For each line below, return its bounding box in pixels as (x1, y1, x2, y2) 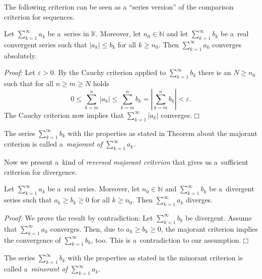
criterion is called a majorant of (4, 138, 103, 149)
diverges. (186, 194, 213, 205)
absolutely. (4, 50, 37, 60)
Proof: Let (4, 67, 35, 78)
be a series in (47, 28, 89, 39)
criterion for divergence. (4, 166, 78, 177)
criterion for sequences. (4, 11, 75, 22)
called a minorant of (4, 263, 68, 274)
